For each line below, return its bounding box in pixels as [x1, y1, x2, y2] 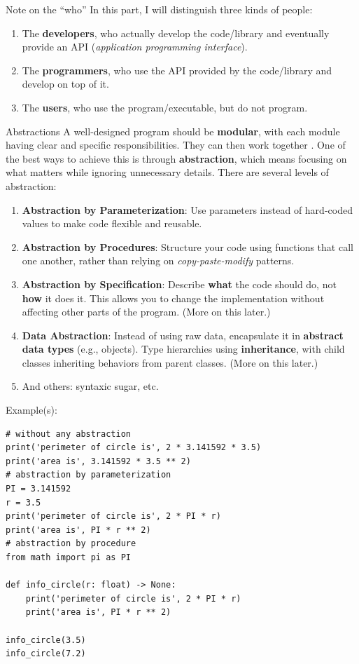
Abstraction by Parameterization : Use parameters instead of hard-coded [22, 202, 353, 217]
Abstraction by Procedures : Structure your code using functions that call [22, 239, 353, 254]
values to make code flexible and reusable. [22, 216, 202, 231]
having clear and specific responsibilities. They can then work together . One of [6, 137, 346, 152]
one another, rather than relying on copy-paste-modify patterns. [22, 253, 295, 268]
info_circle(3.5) [6, 635, 86, 645]
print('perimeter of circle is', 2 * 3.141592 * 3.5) [6, 442, 262, 453]
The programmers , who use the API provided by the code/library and [22, 62, 332, 77]
